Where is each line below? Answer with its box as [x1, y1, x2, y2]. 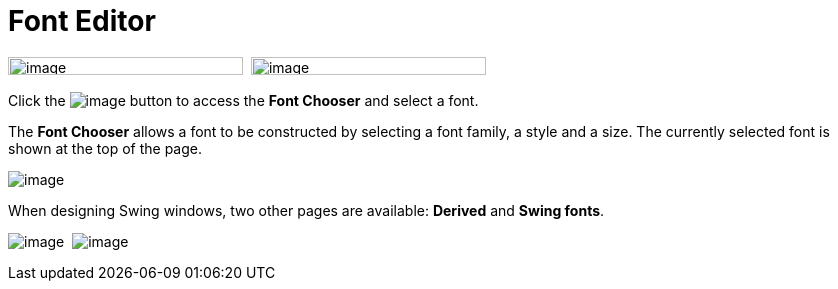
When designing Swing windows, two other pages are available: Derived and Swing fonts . [8, 201, 605, 219]
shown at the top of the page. [8, 139, 202, 157]
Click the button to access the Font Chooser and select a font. [8, 91, 479, 109]
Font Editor [8, 4, 156, 38]
